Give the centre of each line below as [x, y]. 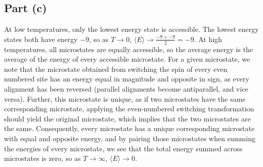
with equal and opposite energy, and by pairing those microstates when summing [130, 138]
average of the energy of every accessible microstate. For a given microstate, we [127, 59]
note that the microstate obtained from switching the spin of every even [116, 69]
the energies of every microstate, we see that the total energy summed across [123, 148]
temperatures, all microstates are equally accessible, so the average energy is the [129, 49]
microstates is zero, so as [43, 158]
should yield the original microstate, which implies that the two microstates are [127, 118]
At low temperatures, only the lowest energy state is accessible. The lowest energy [131, 29]
